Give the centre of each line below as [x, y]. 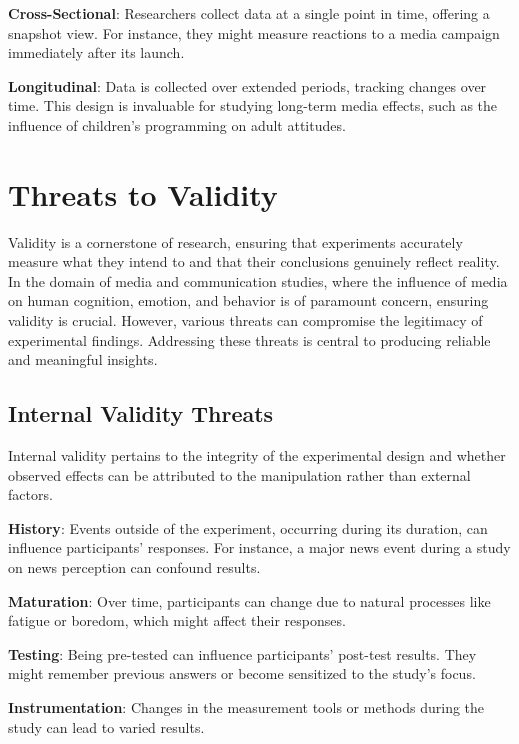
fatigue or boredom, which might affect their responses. [177, 620]
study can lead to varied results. [106, 726]
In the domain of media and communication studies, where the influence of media [258, 280]
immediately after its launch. [96, 52]
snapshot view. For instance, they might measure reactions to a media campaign [254, 32]
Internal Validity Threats [141, 413]
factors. [30, 494]
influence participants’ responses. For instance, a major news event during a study [259, 547]
